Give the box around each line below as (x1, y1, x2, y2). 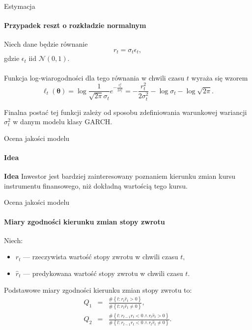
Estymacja (4, 1, 35, 11)
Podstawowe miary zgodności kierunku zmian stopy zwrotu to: (4, 284, 192, 295)
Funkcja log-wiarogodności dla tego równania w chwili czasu (4, 72, 185, 82)
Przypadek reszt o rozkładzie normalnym (4, 20, 146, 30)
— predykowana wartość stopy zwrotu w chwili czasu (23, 268, 183, 278)
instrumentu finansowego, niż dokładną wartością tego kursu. (4, 180, 188, 191)
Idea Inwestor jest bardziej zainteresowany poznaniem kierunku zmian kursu (4, 171, 235, 181)
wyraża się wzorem (191, 72, 248, 82)
